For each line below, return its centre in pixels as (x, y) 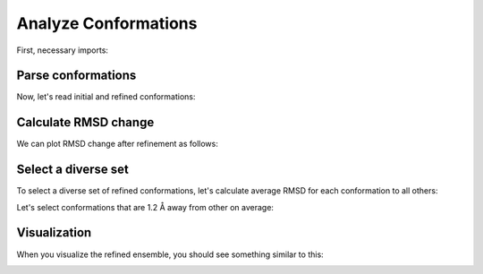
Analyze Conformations (107, 23)
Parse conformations (76, 76)
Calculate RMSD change (85, 122)
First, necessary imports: (63, 50)
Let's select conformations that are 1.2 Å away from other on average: (145, 207)
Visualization (54, 233)
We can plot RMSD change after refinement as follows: (117, 144)
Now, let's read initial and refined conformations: (106, 97)
